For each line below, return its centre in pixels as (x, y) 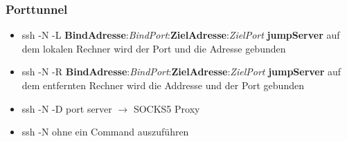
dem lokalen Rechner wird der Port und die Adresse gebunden (154, 48)
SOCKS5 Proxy (167, 108)
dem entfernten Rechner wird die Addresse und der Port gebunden (163, 85)
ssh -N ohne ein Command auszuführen (105, 132)
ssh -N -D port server (67, 108)
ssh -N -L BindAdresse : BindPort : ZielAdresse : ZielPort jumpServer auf (181, 35)
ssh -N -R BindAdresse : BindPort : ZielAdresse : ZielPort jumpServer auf (181, 72)
